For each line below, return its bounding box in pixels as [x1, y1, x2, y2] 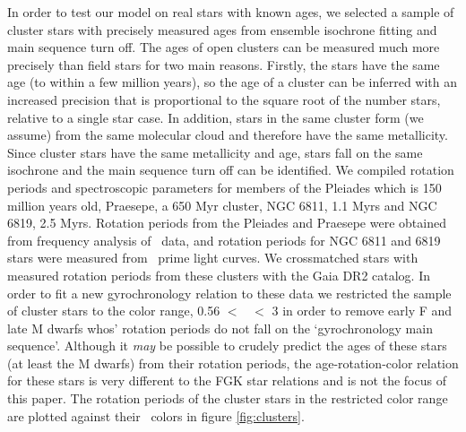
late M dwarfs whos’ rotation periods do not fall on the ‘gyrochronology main [7, 318, 433, 337]
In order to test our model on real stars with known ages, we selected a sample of [7, 3, 454, 21]
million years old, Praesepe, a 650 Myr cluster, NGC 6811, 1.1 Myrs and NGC [7, 195, 437, 214]
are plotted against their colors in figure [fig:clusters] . [7, 406, 305, 425]
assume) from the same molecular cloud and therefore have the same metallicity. [7, 125, 448, 144]
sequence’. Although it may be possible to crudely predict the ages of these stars [7, 336, 447, 355]
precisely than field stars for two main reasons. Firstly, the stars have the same [7, 55, 440, 73]
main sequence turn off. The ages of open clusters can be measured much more [7, 38, 440, 56]
